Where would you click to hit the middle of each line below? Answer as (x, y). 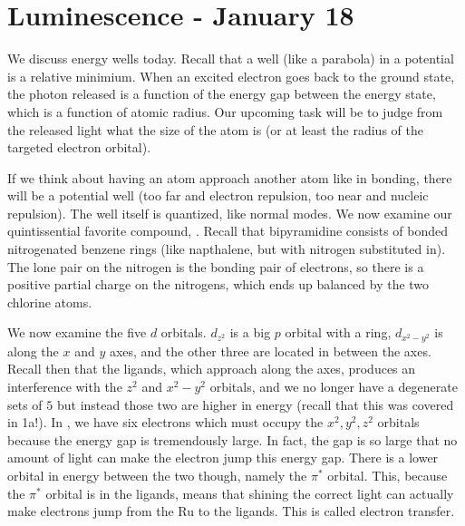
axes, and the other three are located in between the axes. (270, 351)
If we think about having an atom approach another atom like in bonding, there (230, 177)
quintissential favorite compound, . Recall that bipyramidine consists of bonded (228, 231)
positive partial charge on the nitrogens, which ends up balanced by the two (218, 284)
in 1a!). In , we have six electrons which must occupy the (165, 422)
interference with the (65, 387)
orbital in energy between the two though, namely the (157, 476)
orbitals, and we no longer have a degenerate (334, 387)
